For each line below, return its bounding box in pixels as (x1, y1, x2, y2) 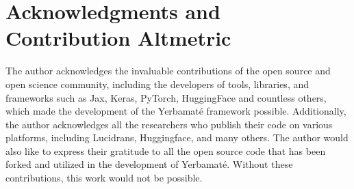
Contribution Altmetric (5, 24, 231, 52)
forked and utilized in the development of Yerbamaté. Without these (5, 157, 293, 171)
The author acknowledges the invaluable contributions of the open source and (5, 63, 331, 78)
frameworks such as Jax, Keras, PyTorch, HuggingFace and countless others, (5, 90, 327, 104)
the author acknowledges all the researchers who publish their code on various (5, 117, 333, 131)
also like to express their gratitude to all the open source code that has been (5, 143, 326, 158)
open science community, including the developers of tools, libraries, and (5, 76, 309, 91)
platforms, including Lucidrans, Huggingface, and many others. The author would (5, 130, 349, 145)
